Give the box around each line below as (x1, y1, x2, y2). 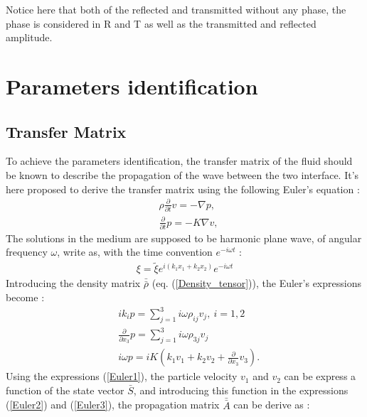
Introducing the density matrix (6, 276, 141, 291)
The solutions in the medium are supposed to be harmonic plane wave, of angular (6, 230, 362, 245)
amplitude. (6, 30, 53, 45)
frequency (6, 244, 48, 259)
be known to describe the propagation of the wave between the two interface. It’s (6, 167, 359, 182)
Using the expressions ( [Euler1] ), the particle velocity (6, 369, 238, 384)
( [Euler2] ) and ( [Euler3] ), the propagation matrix (6, 397, 220, 412)
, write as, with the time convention (57, 244, 213, 259)
